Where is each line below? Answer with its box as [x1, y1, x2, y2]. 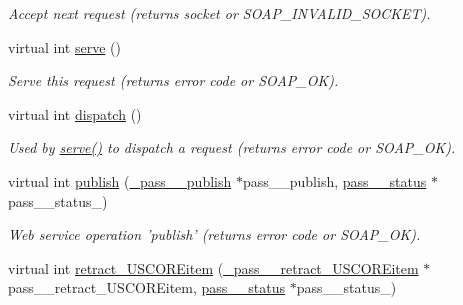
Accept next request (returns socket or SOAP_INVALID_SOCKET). [8, 3, 431, 23]
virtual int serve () [8, 36, 121, 57]
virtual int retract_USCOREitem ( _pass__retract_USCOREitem [8, 257, 419, 278]
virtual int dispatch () [8, 103, 142, 124]
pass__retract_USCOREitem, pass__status [8, 277, 286, 298]
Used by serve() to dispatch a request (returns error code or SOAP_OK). [8, 137, 456, 158]
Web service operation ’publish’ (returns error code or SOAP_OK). [8, 224, 421, 245]
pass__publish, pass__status [242, 170, 427, 191]
